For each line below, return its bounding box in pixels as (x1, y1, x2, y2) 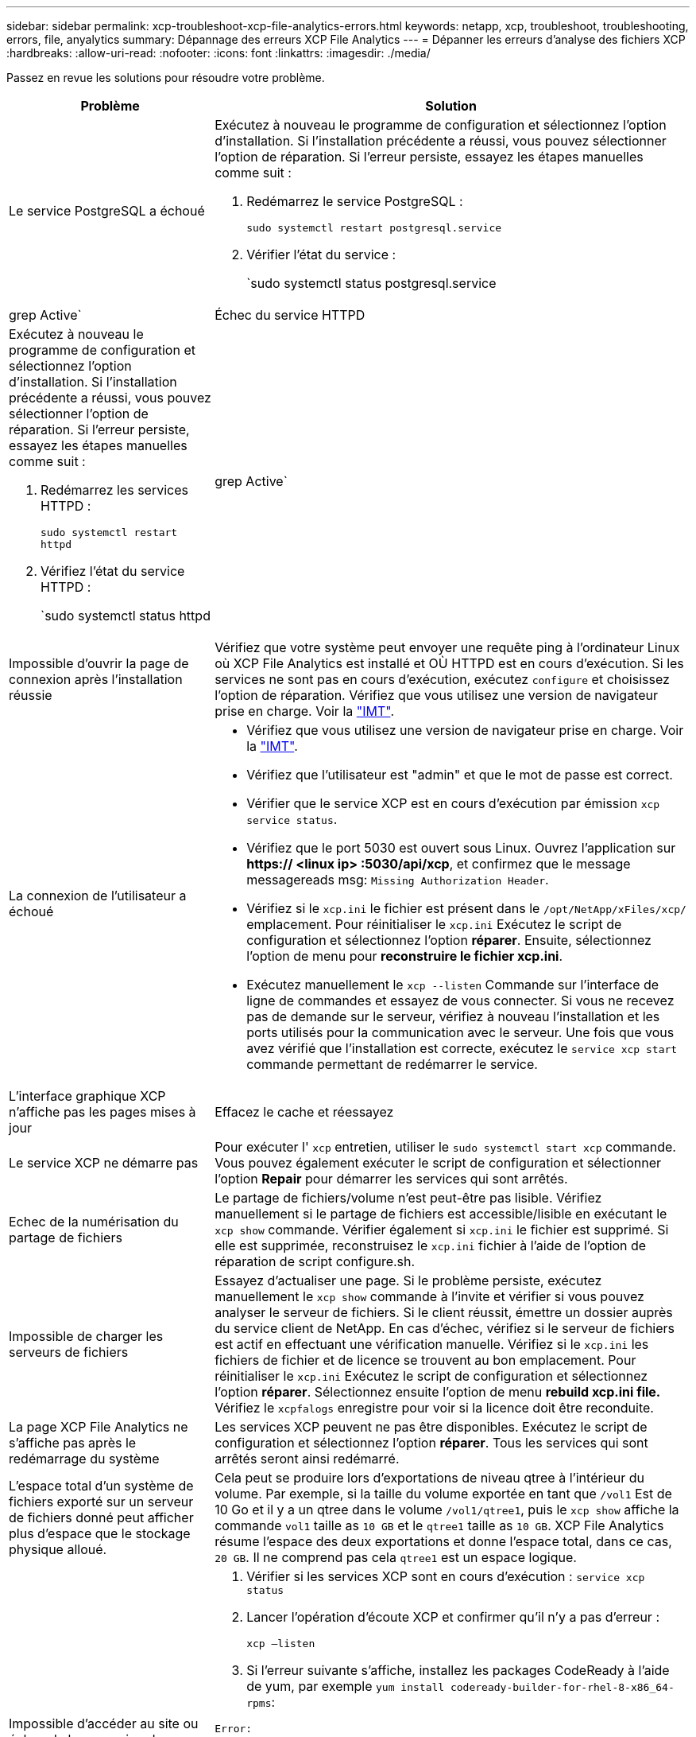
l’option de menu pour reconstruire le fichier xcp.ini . (246, 948, 563, 964)
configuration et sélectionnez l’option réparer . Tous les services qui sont (215, 1435, 648, 1451)
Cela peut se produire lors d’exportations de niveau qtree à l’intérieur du (215, 1470, 645, 1486)
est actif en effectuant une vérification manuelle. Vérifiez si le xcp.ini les (215, 1336, 649, 1352)
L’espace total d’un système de (9, 1478, 194, 1494)
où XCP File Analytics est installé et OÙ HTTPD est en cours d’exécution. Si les (215, 655, 684, 671)
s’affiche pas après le (9, 1435, 137, 1451)
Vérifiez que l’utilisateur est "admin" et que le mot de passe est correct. (246, 767, 673, 783)
